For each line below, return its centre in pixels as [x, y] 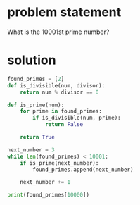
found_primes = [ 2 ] [36, 79]
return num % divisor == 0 [59, 92]
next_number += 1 [45, 182]
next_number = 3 [31, 150]
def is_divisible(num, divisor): [56, 85]
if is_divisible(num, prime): [77, 118]
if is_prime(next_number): [59, 163]
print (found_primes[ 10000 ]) [49, 195]
